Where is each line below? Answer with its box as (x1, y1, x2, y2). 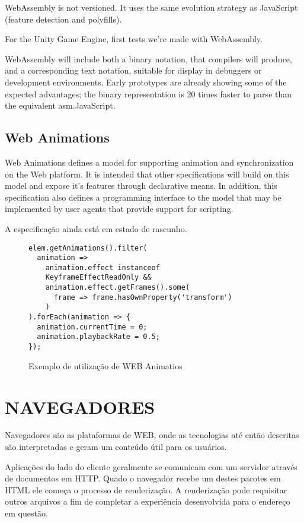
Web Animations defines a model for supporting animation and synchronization (5, 156, 294, 168)
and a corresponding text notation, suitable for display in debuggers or (5, 64, 262, 77)
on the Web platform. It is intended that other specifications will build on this (5, 167, 289, 180)
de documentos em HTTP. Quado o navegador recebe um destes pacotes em (5, 472, 281, 484)
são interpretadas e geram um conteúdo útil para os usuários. (5, 440, 227, 453)
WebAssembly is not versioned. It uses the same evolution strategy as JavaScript (5, 1, 298, 13)
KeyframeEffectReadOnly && (45, 273, 152, 282)
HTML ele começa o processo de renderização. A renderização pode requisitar (5, 483, 287, 496)
